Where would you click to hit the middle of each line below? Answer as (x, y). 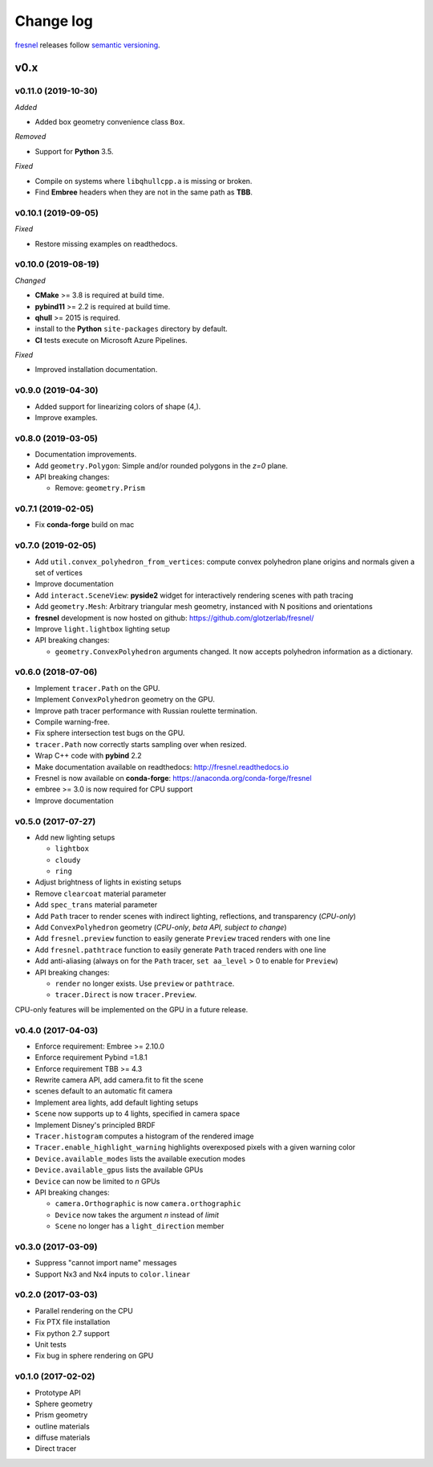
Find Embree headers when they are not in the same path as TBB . (144, 192)
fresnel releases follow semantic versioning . (87, 45)
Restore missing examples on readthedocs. (106, 243)
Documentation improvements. (86, 455)
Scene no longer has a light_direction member (140, 1226)
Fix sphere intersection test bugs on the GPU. (110, 733)
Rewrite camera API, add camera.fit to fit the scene (119, 1080)
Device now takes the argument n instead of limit (137, 1215)
